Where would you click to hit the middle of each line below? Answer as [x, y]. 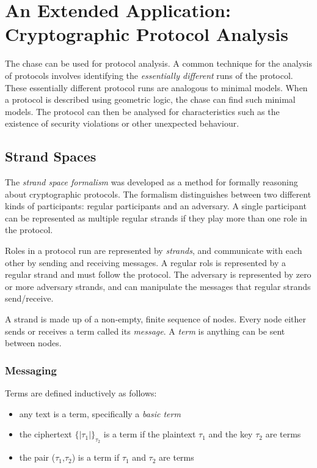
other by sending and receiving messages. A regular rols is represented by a [146, 262]
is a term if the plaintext [150, 434]
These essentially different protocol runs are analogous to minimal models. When [156, 87]
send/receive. [29, 298]
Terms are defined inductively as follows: [81, 393]
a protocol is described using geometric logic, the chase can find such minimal [150, 99]
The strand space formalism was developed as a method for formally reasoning [151, 182]
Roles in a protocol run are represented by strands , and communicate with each [154, 251]
